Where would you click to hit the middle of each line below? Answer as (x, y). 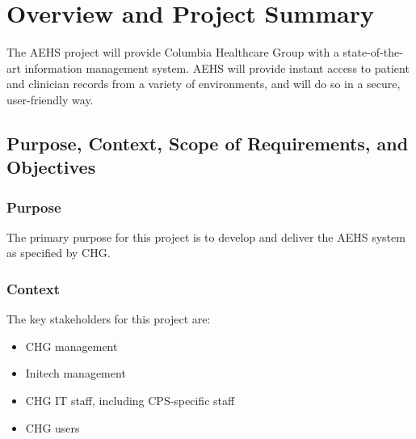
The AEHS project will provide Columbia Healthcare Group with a (173, 52)
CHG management (71, 346)
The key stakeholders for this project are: (109, 319)
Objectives (51, 167)
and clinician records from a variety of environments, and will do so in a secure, (204, 84)
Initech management (76, 373)
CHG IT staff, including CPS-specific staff (130, 401)
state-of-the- (373, 52)
